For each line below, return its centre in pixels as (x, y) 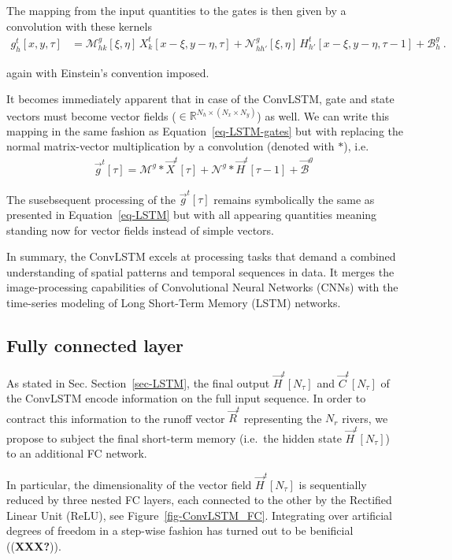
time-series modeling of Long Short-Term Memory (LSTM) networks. (174, 303)
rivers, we (365, 418)
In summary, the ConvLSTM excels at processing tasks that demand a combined (201, 256)
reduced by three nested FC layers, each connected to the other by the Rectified (199, 500)
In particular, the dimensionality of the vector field (129, 484)
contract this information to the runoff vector (116, 418)
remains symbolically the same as (294, 199)
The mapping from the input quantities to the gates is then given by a (176, 10)
